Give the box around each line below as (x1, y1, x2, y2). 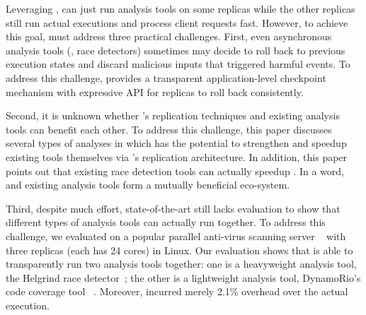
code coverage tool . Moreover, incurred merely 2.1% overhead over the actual (6, 284, 348, 299)
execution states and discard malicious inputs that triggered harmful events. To (6, 57, 350, 71)
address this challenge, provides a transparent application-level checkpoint (6, 70, 326, 85)
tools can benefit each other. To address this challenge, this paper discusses (6, 121, 332, 136)
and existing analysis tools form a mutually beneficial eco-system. (6, 177, 290, 192)
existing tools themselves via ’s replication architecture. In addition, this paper (6, 149, 348, 164)
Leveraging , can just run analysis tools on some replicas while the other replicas (6, 1, 355, 16)
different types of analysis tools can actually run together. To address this (6, 215, 326, 230)
